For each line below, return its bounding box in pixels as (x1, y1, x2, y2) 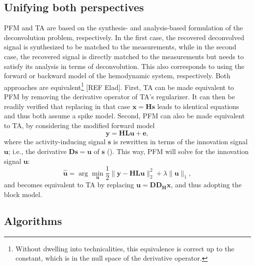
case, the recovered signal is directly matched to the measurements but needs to (4, 51, 244, 61)
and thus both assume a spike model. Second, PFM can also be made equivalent (4, 111, 245, 121)
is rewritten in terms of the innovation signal (113, 136, 248, 147)
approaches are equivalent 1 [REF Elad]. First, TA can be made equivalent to (4, 80, 234, 92)
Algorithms (4, 213, 62, 228)
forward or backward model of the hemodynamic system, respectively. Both (4, 70, 230, 81)
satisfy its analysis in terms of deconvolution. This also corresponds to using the (4, 61, 245, 71)
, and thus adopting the (171, 179, 242, 190)
